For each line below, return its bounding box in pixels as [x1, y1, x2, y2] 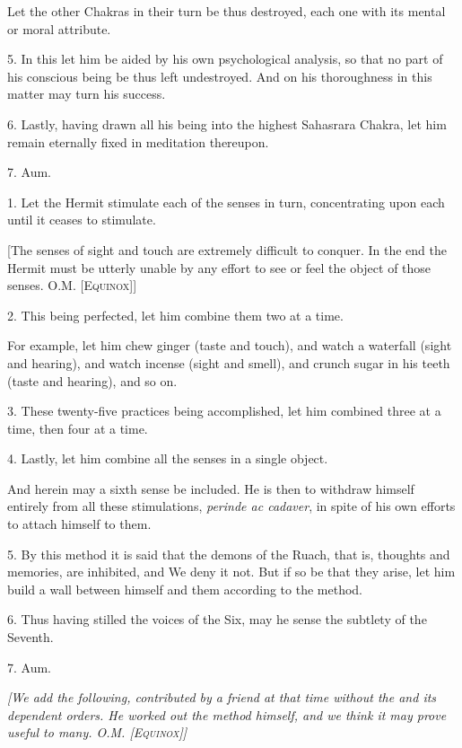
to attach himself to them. [7, 515, 152, 533]
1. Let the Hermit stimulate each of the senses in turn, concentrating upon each [7, 192, 445, 211]
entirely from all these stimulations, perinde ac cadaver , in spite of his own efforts [7, 497, 456, 515]
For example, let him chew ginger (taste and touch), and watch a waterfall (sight [7, 336, 452, 355]
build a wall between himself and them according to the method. [7, 579, 363, 598]
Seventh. [7, 628, 54, 647]
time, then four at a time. [7, 418, 148, 437]
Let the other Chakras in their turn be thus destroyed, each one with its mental [7, 2, 446, 20]
